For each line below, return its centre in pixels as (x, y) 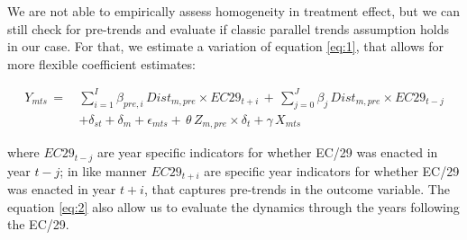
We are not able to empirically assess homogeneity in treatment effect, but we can (234, 11)
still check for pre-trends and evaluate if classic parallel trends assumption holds (229, 28)
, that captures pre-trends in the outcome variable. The (297, 189)
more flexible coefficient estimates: (101, 63)
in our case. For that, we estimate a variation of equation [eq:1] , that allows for (225, 46)
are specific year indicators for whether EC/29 (332, 170)
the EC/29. (38, 224)
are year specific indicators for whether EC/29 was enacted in (267, 152)
